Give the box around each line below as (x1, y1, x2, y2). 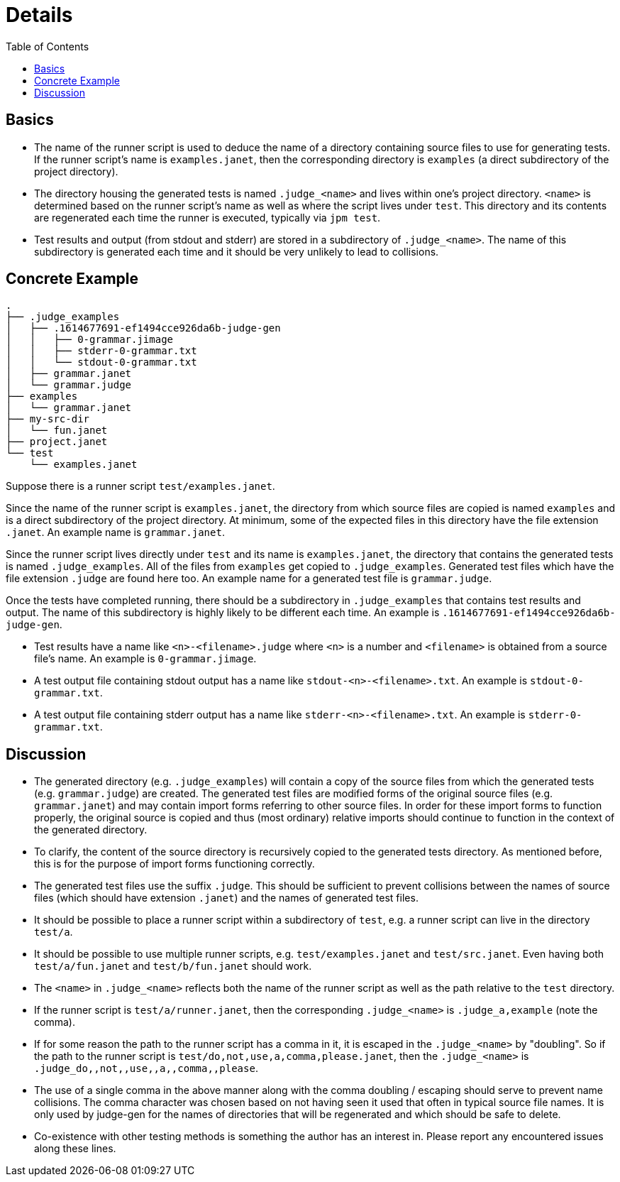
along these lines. (34, 1142, 116, 1155)
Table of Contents (6, 40, 89, 53)
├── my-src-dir (6, 413, 90, 425)
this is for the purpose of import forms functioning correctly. (34, 858, 315, 870)
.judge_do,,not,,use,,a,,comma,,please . (34, 1062, 258, 1075)
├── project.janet (6, 436, 108, 448)
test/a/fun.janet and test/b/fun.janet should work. (34, 960, 312, 973)
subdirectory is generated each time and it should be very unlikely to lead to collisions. (34, 245, 439, 258)
